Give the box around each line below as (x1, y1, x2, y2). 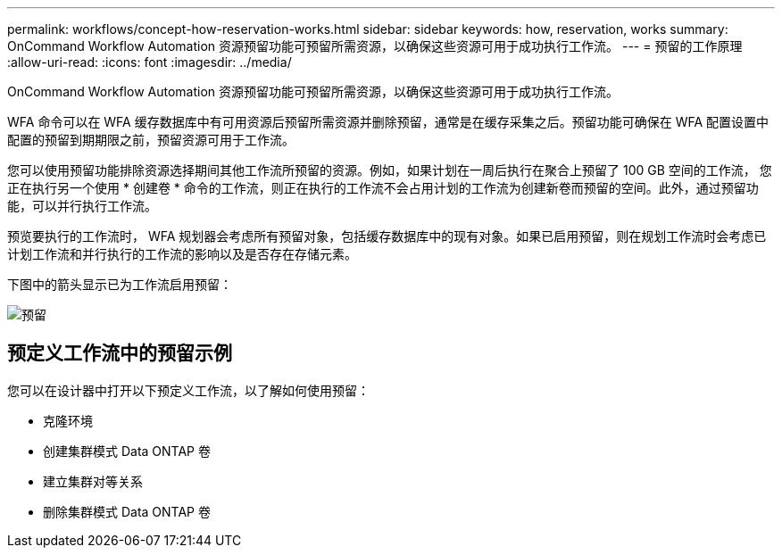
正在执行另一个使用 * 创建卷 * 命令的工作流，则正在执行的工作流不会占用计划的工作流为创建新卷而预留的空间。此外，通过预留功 (7, 180, 759, 195)
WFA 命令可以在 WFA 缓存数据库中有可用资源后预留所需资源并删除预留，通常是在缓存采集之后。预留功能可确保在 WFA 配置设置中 (7, 114, 770, 129)
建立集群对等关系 (43, 473, 143, 489)
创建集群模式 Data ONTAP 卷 (43, 443, 211, 459)
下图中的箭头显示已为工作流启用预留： (7, 277, 232, 292)
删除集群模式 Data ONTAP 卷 (43, 503, 211, 519)
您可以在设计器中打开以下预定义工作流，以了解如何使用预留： (7, 382, 370, 398)
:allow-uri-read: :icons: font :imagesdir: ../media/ (7, 54, 292, 70)
